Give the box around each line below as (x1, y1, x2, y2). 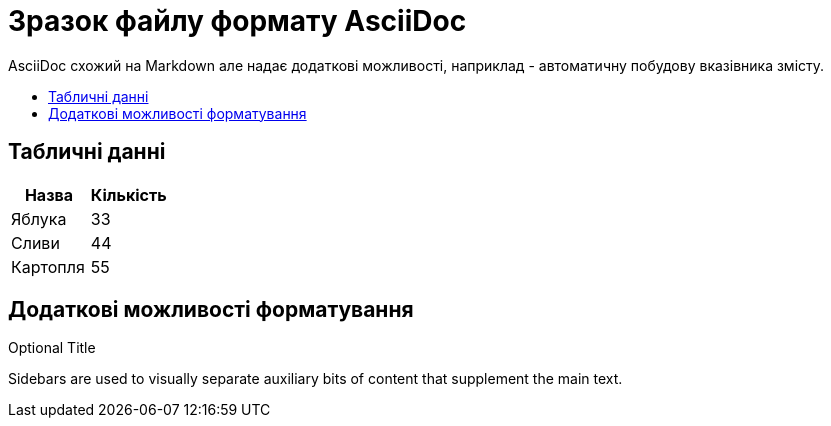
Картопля (11, 256, 85, 277)
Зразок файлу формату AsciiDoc (8, 4, 467, 38)
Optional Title (8, 339, 96, 357)
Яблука (11, 208, 67, 229)
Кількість (90, 184, 167, 205)
